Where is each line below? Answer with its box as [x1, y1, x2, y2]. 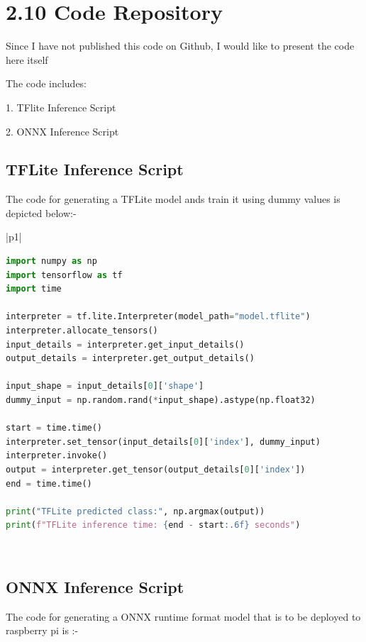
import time [6, 284, 62, 294]
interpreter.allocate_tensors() [6, 326, 158, 336]
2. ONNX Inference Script [6, 123, 119, 138]
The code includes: [6, 76, 87, 91]
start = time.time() [6, 423, 103, 433]
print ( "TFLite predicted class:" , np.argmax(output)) [6, 506, 265, 516]
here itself [6, 52, 48, 67]
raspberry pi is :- [6, 623, 79, 638]
